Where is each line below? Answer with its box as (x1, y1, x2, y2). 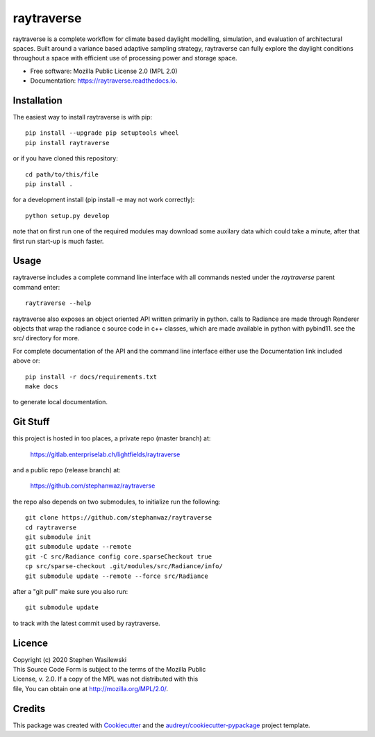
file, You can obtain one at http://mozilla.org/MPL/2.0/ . (12, 684, 169, 693)
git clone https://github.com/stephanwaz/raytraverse (25, 514, 212, 522)
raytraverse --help (25, 299, 92, 307)
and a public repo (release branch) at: (12, 466, 121, 474)
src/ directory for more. (12, 334, 80, 342)
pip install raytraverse (25, 139, 110, 147)
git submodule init (25, 533, 92, 541)
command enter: (12, 283, 60, 291)
